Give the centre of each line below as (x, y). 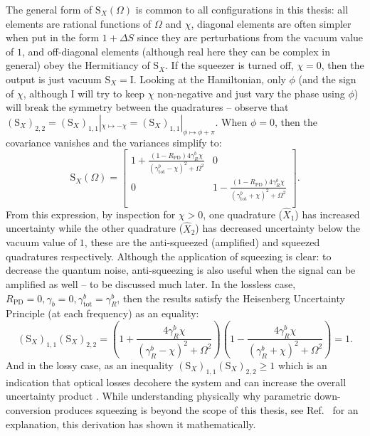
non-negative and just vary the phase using (251, 93)
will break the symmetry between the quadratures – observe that (147, 107)
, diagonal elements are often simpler (271, 23)
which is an (302, 365)
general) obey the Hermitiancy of (78, 65)
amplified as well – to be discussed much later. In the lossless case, (151, 284)
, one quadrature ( (243, 214)
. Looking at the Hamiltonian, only (210, 79)
